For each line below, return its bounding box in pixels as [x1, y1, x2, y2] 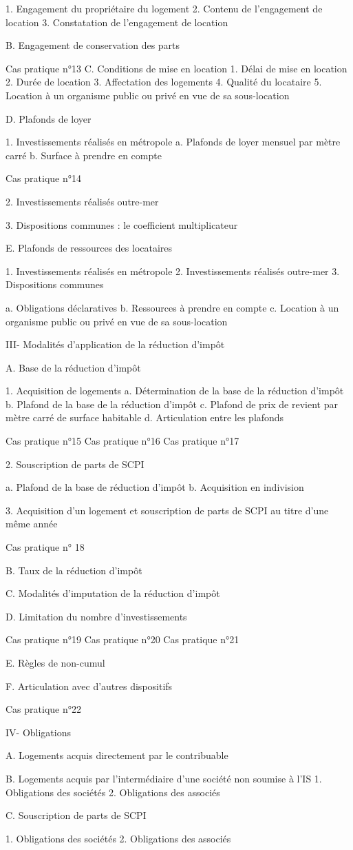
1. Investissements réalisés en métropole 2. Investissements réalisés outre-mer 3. [6, 263, 340, 278]
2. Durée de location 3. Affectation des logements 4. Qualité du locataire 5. [6, 74, 322, 89]
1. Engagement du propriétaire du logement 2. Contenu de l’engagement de [6, 1, 323, 15]
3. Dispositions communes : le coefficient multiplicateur [6, 217, 238, 232]
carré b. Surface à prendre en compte [6, 148, 162, 162]
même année [6, 516, 58, 531]
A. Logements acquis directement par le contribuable [6, 748, 228, 762]
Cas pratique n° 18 [6, 540, 85, 554]
